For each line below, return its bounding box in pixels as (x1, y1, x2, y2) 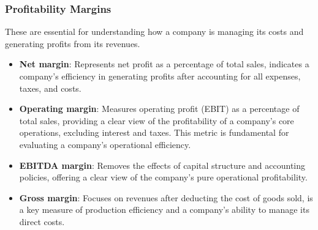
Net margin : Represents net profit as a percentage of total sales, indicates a (19, 57, 309, 70)
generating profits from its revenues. (5, 37, 140, 50)
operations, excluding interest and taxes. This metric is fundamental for (19, 126, 289, 139)
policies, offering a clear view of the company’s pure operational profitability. (19, 171, 308, 184)
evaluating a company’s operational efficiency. (19, 138, 191, 150)
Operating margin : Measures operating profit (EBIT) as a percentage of (19, 102, 300, 115)
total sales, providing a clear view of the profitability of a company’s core (19, 114, 294, 127)
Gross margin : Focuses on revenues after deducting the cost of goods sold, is (19, 191, 313, 204)
